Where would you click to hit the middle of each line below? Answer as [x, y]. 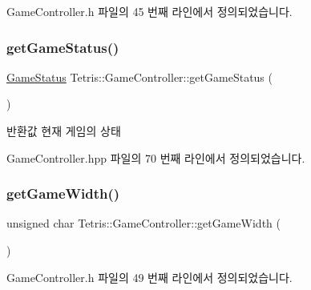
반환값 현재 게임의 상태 [64, 131]
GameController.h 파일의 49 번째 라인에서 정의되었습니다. [149, 277]
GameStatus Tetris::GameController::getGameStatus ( [139, 77]
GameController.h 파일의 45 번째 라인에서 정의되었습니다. [149, 11]
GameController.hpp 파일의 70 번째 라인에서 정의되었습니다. [156, 157]
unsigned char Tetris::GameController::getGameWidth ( [143, 223]
